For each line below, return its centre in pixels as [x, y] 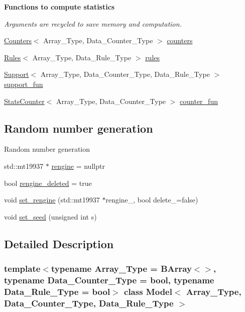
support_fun [24, 84]
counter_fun [199, 101]
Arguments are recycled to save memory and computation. [93, 23]
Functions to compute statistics [59, 7]
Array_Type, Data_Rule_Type [82, 57]
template [22, 269]
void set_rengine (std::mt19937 [52, 200]
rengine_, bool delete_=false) [152, 200]
